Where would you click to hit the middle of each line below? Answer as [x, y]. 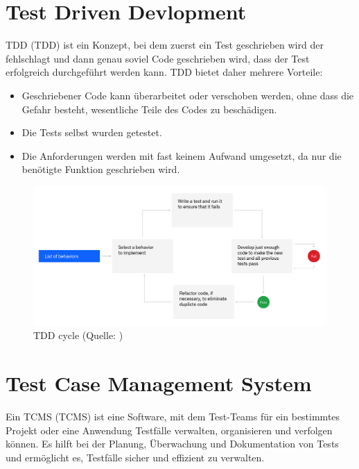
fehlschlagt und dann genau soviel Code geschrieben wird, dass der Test [158, 58]
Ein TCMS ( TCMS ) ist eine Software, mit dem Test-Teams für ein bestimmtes [173, 416]
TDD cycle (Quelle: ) [78, 335]
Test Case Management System [159, 383]
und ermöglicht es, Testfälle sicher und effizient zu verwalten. [135, 457]
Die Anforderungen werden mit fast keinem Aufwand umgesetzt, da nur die [182, 155]
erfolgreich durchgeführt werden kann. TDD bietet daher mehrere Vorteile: [164, 72]
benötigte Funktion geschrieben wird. [101, 169]
